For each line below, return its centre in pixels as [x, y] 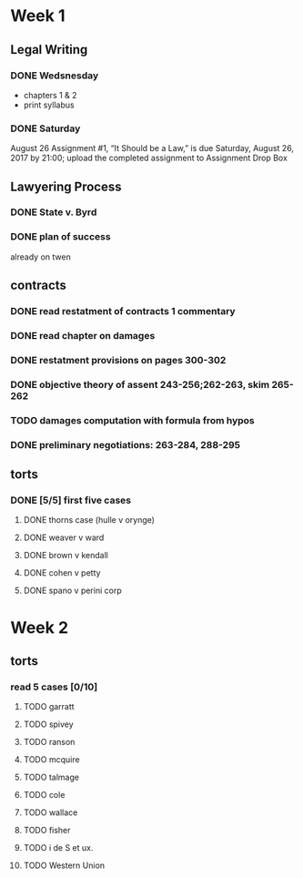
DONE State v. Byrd [54, 212]
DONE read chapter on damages [83, 336]
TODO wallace [50, 812]
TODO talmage [51, 777]
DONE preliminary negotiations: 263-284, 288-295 [126, 444]
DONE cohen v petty [62, 573]
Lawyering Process [66, 186]
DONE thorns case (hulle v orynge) [89, 520]
